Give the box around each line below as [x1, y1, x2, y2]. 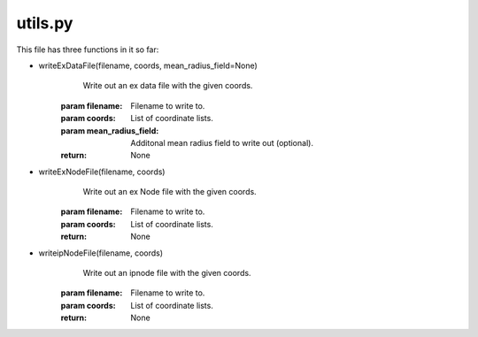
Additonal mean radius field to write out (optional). [130, 137, 314, 148]
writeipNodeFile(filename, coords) [38, 248, 164, 258]
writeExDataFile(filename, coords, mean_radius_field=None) [38, 60, 258, 71]
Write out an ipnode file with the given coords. [82, 268, 251, 279]
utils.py [16, 13, 73, 33]
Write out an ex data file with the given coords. [82, 80, 253, 91]
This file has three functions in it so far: [16, 44, 159, 55]
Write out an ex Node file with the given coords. [82, 187, 257, 197]
